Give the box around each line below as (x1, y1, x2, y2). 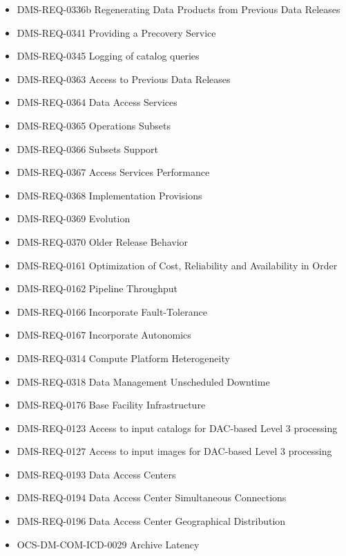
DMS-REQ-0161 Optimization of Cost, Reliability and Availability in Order (17, 258, 338, 272)
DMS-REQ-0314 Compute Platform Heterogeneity (17, 350, 230, 365)
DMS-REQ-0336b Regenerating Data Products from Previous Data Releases (17, 2, 340, 16)
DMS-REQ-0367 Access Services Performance (17, 165, 210, 179)
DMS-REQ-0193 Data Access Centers (17, 467, 176, 481)
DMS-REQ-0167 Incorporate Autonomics (17, 328, 191, 342)
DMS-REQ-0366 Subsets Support (17, 141, 159, 156)
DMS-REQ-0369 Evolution (17, 211, 131, 226)
